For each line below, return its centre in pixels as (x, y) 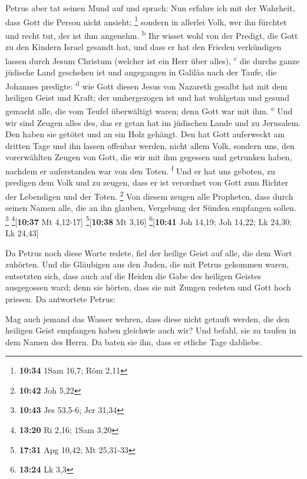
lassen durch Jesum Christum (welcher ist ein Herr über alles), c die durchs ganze (153, 60)
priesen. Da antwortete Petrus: (60, 298)
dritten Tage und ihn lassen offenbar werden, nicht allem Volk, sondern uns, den (150, 145)
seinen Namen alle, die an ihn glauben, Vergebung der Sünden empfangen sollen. (151, 208)
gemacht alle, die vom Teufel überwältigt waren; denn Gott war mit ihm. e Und (149, 110)
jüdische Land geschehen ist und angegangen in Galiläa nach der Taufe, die (141, 72)
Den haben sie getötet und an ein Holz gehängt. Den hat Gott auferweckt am (145, 134)
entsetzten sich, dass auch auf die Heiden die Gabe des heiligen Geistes (133, 275)
